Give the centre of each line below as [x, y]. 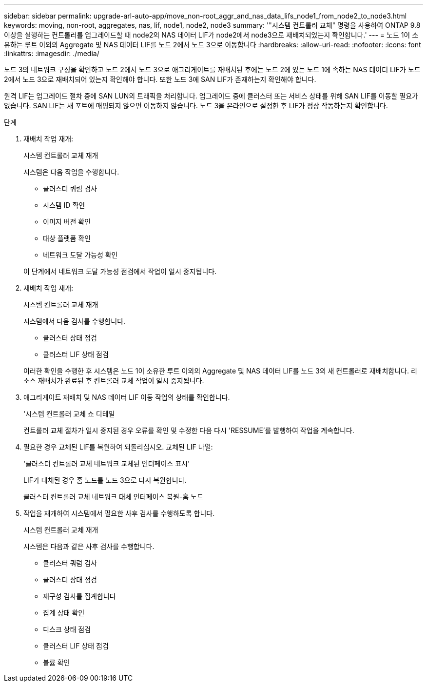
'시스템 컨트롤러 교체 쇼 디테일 [69, 414]
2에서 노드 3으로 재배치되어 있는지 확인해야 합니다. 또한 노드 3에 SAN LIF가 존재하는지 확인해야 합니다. [160, 79]
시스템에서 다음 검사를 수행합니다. [75, 321]
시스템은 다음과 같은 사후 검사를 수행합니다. [89, 546]
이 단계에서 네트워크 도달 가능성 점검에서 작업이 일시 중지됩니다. [120, 271]
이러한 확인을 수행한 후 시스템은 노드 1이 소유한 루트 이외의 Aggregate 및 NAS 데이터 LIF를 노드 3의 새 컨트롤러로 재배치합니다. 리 [220, 371]
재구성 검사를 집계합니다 [79, 596]
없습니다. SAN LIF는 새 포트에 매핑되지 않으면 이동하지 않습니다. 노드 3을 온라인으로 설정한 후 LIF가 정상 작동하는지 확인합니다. [196, 106]
